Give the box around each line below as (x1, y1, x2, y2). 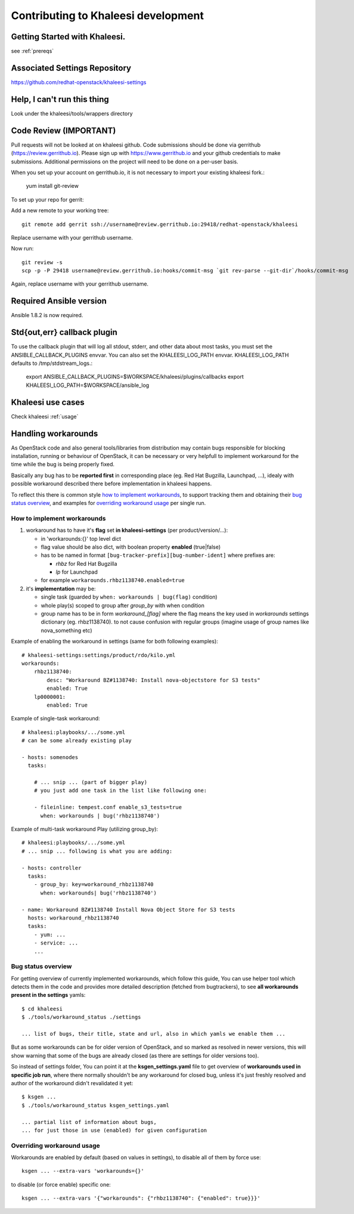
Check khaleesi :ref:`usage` (11, 413, 79, 420)
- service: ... (33, 940, 79, 946)
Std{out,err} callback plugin (11, 327, 117, 337)
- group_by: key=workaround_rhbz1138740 (33, 881, 154, 888)
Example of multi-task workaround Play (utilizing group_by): (11, 826, 158, 833)
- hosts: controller (21, 865, 82, 871)
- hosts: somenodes (21, 754, 79, 760)
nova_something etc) (41, 627, 92, 634)
